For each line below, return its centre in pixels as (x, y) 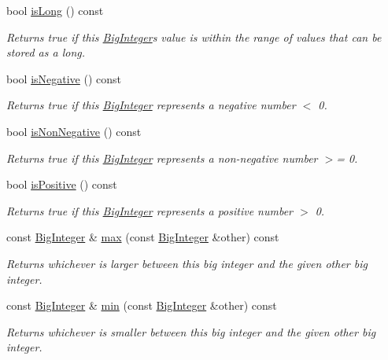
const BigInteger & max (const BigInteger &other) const (143, 237)
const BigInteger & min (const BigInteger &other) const (142, 305)
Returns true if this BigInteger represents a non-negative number (162, 158)
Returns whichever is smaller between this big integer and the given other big (191, 331)
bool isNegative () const (64, 78)
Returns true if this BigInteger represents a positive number (150, 210)
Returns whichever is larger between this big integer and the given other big (187, 263)
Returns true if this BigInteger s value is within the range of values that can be (194, 37)
